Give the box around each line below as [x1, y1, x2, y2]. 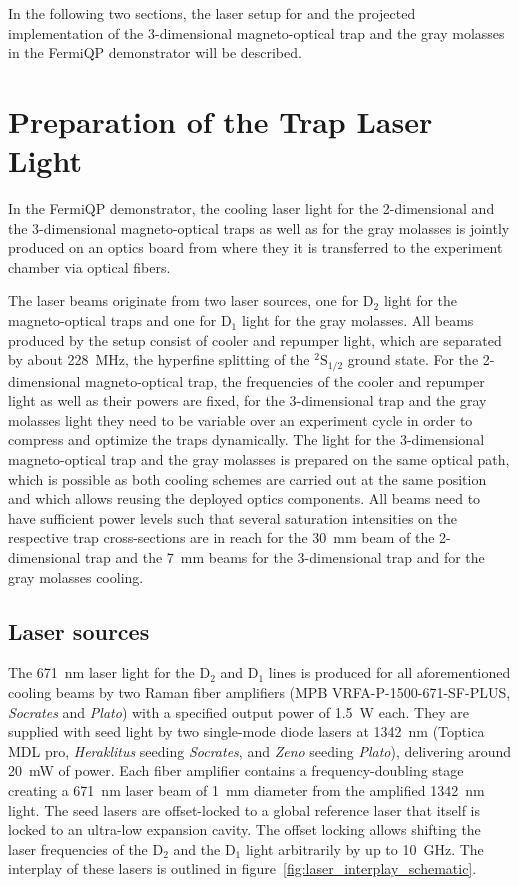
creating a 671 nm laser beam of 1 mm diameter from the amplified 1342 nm [8, 780, 485, 800]
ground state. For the [347, 349, 479, 370]
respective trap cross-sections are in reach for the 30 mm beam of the [8, 527, 435, 548]
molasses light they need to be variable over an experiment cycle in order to [8, 409, 473, 430]
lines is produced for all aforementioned [268, 662, 511, 683]
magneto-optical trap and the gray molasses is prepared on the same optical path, [8, 449, 510, 470]
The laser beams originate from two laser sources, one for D [8, 290, 374, 311]
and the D [173, 838, 236, 859]
